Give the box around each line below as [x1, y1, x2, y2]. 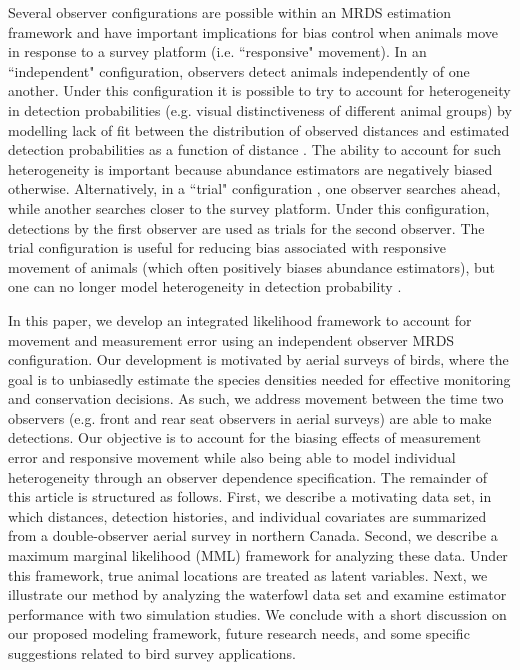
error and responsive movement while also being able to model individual [8, 447, 456, 468]
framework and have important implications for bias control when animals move [8, 21, 499, 42]
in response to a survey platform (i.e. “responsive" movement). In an [8, 41, 427, 62]
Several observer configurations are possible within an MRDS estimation [8, 2, 452, 22]
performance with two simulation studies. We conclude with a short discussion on [8, 603, 507, 624]
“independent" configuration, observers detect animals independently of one [8, 60, 470, 81]
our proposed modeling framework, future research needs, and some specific [8, 623, 470, 644]
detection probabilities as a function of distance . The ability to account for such [8, 139, 502, 160]
